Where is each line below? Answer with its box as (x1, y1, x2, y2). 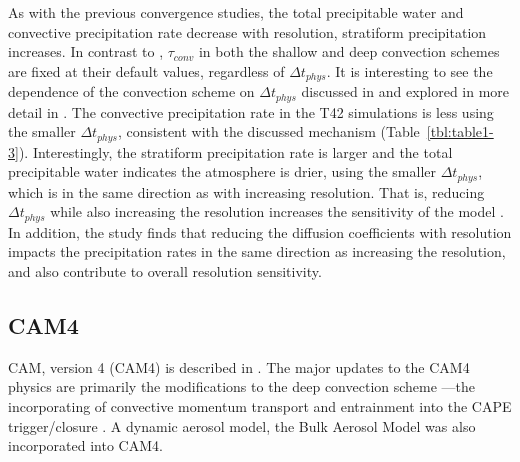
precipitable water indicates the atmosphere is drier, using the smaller (8, 161, 436, 182)
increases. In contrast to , (8, 41, 164, 62)
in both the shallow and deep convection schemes (198, 41, 500, 62)
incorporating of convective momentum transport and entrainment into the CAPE (8, 396, 512, 416)
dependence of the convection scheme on (8, 81, 255, 102)
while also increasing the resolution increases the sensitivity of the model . (50, 201, 504, 222)
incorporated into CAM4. (8, 435, 163, 456)
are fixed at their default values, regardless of (8, 60, 285, 81)
